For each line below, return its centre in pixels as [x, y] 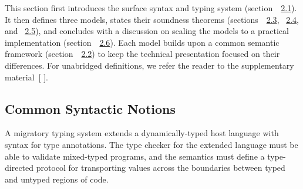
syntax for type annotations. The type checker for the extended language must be [151, 144]
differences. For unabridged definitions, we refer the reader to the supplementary [149, 65]
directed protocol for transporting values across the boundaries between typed [145, 168]
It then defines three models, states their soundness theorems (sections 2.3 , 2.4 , [152, 19]
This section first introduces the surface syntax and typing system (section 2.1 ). [151, 8]
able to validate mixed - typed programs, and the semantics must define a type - [145, 156]
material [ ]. [26, 77]
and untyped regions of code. [57, 179]
